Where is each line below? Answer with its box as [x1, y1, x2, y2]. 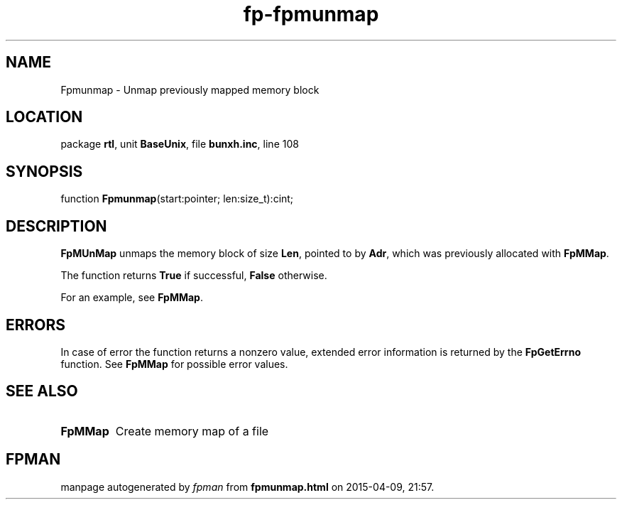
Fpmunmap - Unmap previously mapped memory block [60, 83, 320, 96]
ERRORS [6, 315, 66, 334]
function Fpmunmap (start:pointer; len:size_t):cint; [60, 192, 294, 205]
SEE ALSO [6, 382, 78, 401]
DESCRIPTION [6, 217, 107, 235]
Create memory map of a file [115, 423, 269, 438]
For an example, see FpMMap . [60, 291, 203, 304]
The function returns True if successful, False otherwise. [60, 269, 327, 282]
